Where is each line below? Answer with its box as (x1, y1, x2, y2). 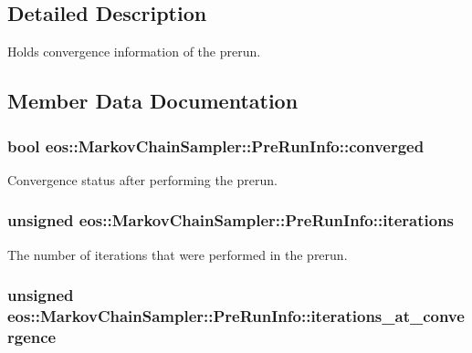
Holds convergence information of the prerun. (7, 42, 261, 61)
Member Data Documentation (7, 87, 299, 115)
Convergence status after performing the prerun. (7, 170, 278, 189)
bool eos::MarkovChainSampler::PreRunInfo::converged (7, 134, 425, 157)
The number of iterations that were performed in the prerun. (7, 244, 348, 264)
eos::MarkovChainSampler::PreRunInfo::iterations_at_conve (7, 305, 465, 327)
